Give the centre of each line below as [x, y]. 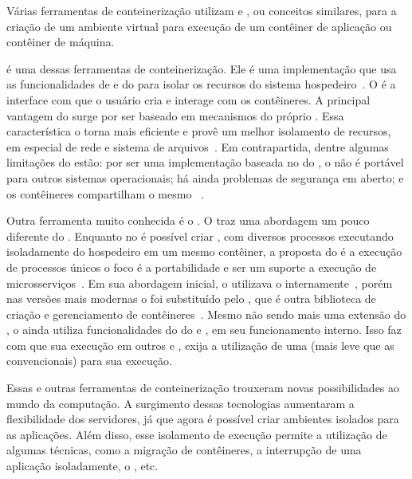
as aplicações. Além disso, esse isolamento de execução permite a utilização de [197, 434]
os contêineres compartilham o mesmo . [105, 193]
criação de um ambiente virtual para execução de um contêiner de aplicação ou [199, 26]
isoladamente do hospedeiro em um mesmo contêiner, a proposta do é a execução [204, 251]
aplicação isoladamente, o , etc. [82, 466]
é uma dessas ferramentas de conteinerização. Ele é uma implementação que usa [202, 68]
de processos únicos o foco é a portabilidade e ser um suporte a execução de [192, 267]
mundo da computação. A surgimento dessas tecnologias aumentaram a [180, 403]
